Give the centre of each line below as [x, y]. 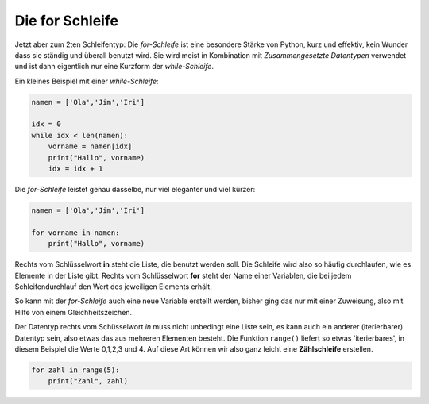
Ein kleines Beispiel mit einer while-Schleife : [87, 81]
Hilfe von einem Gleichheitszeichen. [73, 312]
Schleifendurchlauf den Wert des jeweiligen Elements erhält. [113, 287]
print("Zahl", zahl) [88, 381]
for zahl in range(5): [75, 370]
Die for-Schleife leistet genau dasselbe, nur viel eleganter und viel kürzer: [135, 190]
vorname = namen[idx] [90, 146]
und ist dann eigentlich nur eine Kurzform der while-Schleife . [114, 67]
